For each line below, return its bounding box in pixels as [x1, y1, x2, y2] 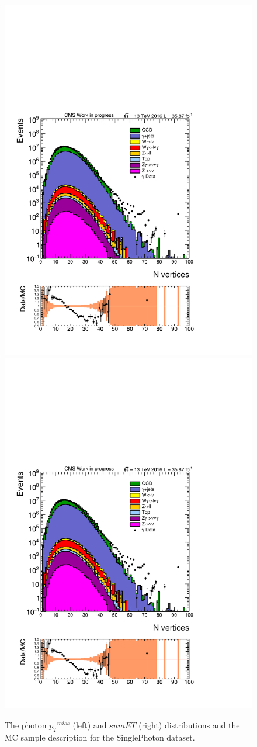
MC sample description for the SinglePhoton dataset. [5, 731, 195, 743]
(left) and [72, 719, 107, 731]
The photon [5, 719, 47, 731]
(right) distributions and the [138, 719, 240, 731]
